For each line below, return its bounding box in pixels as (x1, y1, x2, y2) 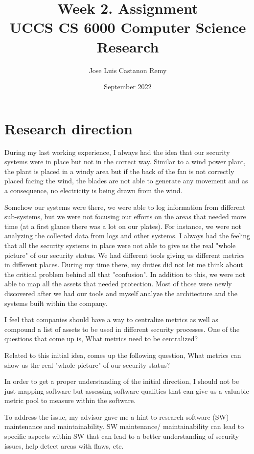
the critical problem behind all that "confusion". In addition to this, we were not (4, 269, 245, 279)
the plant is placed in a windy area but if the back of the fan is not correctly (4, 166, 234, 176)
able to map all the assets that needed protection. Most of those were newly (4, 278, 232, 289)
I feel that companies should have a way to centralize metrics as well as (4, 314, 218, 325)
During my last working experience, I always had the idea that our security (4, 147, 230, 157)
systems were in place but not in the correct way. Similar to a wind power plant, (4, 156, 246, 167)
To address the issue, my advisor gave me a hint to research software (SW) (4, 411, 229, 422)
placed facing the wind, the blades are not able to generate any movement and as (4, 176, 248, 186)
